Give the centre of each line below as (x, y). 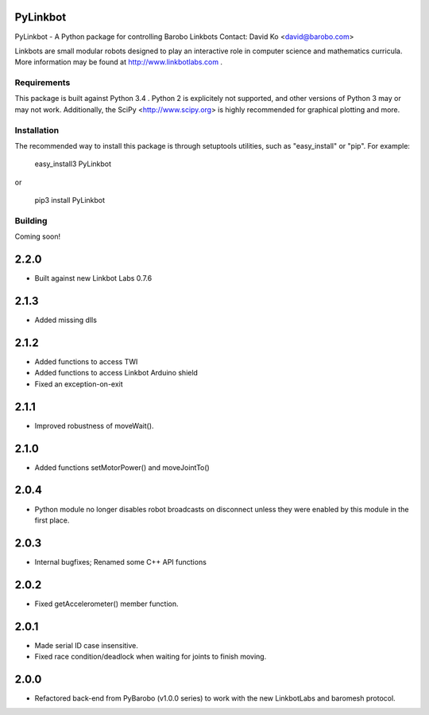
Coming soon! (38, 237)
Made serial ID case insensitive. (87, 645)
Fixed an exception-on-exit (79, 384)
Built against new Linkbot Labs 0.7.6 (93, 278)
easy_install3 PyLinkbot (73, 164)
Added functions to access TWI (86, 361)
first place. (52, 520)
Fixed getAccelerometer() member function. (106, 604)
